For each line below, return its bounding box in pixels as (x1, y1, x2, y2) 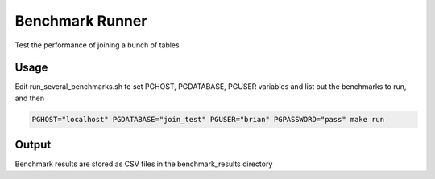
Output (14, 138, 52, 152)
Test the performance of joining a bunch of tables (14, 40, 180, 50)
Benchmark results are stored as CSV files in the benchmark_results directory (14, 159, 273, 169)
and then (14, 93, 44, 103)
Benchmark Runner (14, 12, 147, 30)
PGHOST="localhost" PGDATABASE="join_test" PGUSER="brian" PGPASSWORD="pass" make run (31, 115, 385, 124)
